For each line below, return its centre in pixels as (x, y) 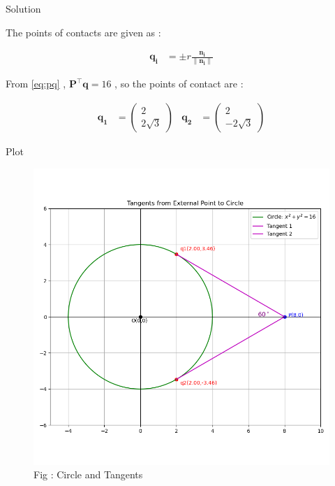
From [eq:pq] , (36, 84)
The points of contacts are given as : (83, 32)
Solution (23, 8)
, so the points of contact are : (179, 84)
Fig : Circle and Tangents (88, 474)
